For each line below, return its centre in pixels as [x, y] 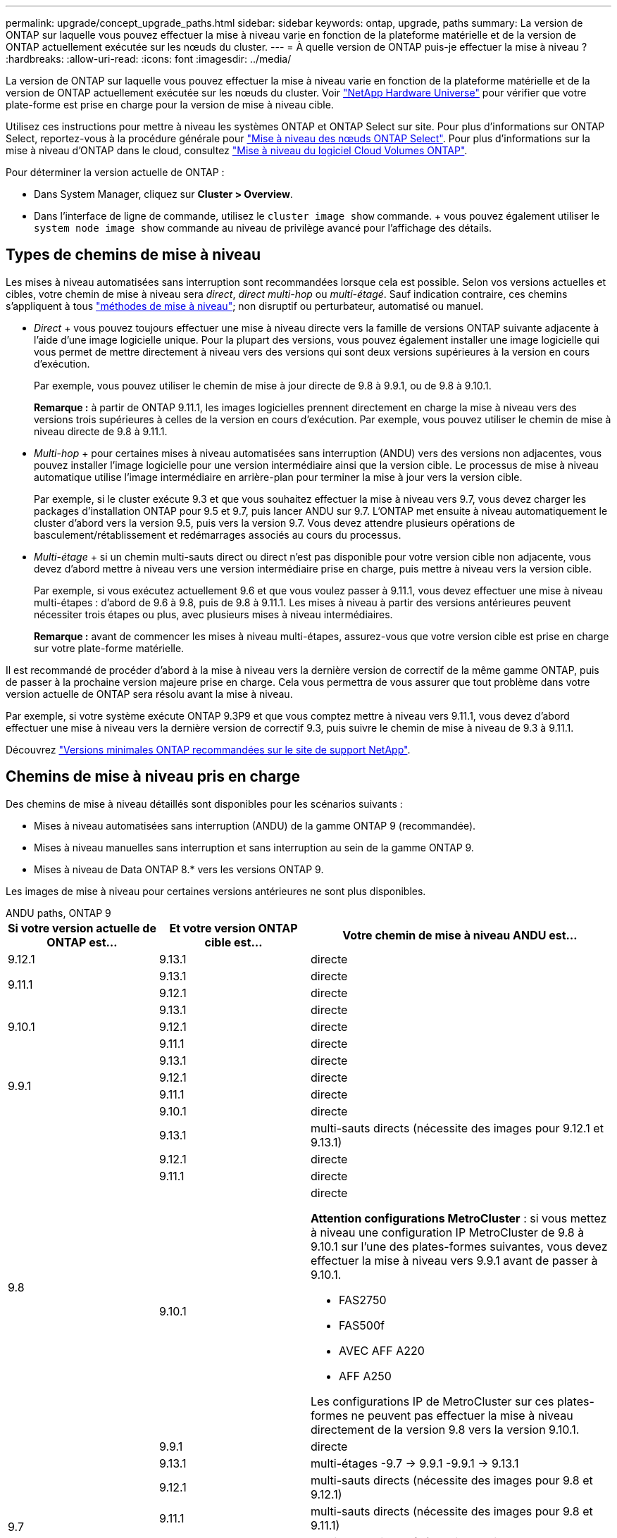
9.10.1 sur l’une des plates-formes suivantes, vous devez [459, 1246]
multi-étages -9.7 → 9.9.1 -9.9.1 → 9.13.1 [415, 1463]
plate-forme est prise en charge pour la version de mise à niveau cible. [170, 105]
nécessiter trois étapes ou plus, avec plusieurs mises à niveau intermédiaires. [213, 614]
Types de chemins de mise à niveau [133, 255]
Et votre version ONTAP [233, 928]
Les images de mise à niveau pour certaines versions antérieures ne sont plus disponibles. [216, 891]
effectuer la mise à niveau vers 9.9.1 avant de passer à [454, 1260]
